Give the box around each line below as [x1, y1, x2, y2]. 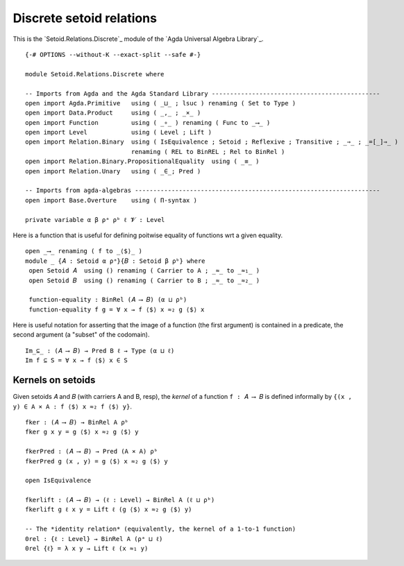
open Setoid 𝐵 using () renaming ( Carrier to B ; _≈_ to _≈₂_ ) [28, 276, 260, 284]
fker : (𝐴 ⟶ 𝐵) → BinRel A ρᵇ [25, 418, 128, 426]
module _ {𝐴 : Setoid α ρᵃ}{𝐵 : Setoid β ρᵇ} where [25, 257, 205, 265]
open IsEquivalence [25, 477, 92, 485]
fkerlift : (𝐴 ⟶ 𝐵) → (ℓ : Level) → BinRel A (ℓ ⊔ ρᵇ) [25, 496, 215, 504]
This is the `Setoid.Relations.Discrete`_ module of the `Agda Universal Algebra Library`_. [12, 35, 264, 43]
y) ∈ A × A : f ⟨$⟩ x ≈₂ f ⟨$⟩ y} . [12, 402, 132, 411]
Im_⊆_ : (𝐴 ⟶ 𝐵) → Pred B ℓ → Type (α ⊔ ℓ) [25, 347, 175, 354]
